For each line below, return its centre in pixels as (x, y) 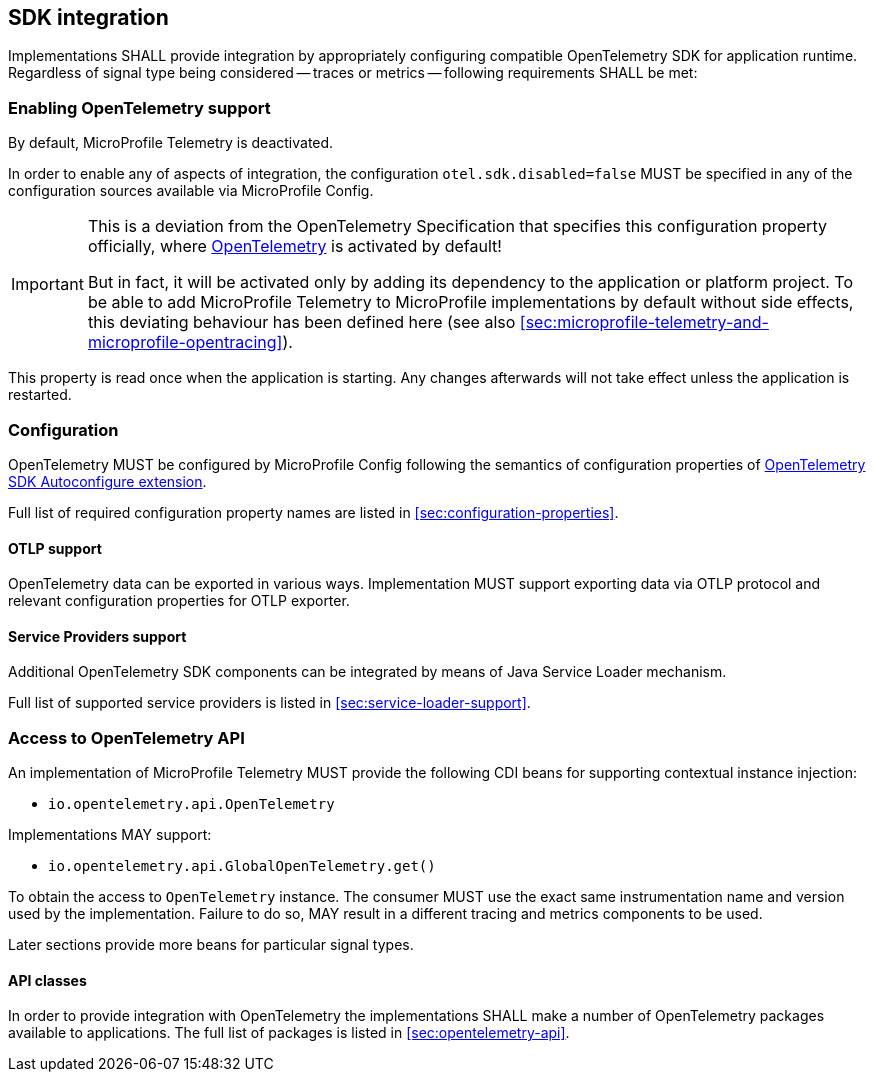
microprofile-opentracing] (185, 342)
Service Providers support (97, 636)
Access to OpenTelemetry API (126, 737)
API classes (47, 980)
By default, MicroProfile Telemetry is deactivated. (171, 143)
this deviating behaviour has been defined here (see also (301, 322)
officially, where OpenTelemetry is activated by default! (294, 246)
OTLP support (55, 548)
